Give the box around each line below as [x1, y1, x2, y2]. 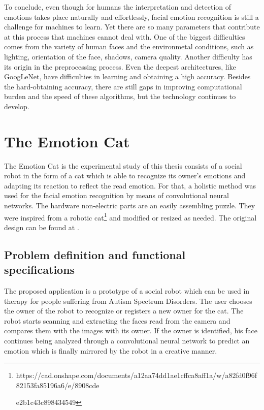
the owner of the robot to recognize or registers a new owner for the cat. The [4, 305, 244, 316]
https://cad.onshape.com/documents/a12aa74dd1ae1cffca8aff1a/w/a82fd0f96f [16, 370, 257, 381]
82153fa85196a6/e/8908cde [16, 380, 100, 390]
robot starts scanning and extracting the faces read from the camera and [4, 315, 230, 326]
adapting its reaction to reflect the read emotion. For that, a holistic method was [4, 180, 256, 191]
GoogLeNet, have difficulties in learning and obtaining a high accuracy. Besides [4, 71, 251, 82]
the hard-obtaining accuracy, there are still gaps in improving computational [4, 81, 242, 91]
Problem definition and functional [4, 246, 186, 262]
